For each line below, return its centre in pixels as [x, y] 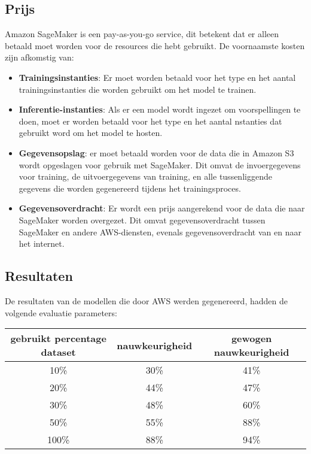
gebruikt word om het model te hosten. [91, 133]
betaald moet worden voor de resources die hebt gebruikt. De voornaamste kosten [155, 45]
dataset [58, 352]
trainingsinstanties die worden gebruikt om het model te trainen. [138, 89]
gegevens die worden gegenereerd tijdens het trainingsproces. [130, 188]
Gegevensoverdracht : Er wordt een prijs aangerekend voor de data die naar [162, 208]
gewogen [251, 338]
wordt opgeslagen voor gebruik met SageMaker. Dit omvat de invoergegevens [160, 164]
